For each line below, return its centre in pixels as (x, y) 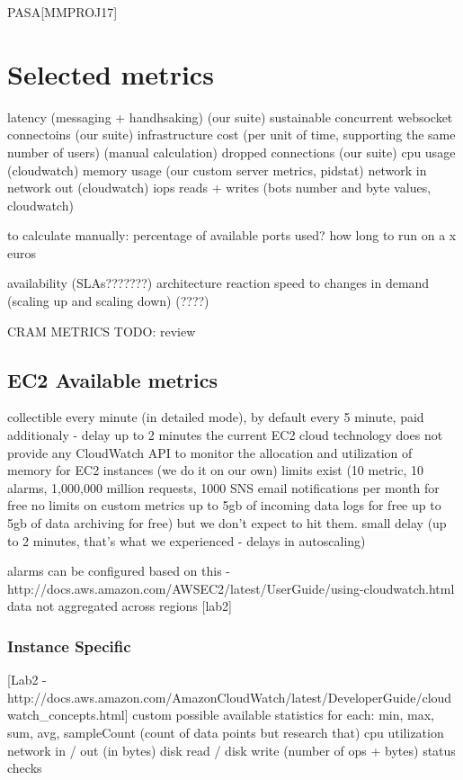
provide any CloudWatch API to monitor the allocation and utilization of (210, 452)
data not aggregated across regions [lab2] (120, 606)
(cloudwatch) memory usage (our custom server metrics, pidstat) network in (217, 170)
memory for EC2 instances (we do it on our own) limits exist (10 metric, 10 (215, 470)
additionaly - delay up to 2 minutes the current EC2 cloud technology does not (225, 435)
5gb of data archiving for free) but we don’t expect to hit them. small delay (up (227, 523)
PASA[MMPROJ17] (62, 12)
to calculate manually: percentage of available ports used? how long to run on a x (232, 235)
